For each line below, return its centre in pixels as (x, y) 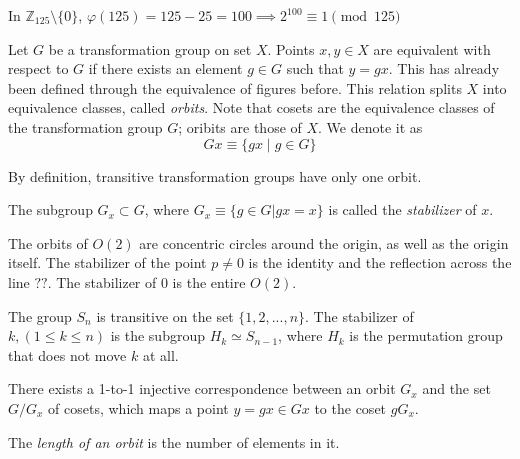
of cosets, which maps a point (138, 407)
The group (40, 315)
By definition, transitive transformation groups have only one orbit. (215, 175)
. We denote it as (370, 126)
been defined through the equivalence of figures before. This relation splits (235, 87)
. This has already (444, 68)
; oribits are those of (240, 126)
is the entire (209, 281)
